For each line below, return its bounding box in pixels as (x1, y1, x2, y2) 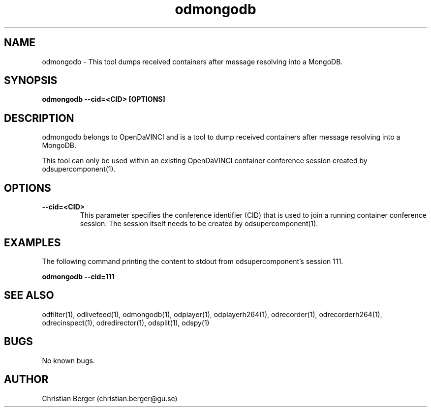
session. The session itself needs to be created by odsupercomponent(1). (80, 219, 318, 228)
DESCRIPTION (4, 112, 74, 124)
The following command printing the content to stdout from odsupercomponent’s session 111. (42, 257, 343, 265)
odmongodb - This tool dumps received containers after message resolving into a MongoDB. (42, 57, 343, 66)
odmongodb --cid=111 (42, 272, 115, 281)
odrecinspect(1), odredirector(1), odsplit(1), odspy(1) (42, 318, 210, 327)
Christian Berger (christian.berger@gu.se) (42, 394, 178, 403)
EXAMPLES (4, 236, 61, 249)
